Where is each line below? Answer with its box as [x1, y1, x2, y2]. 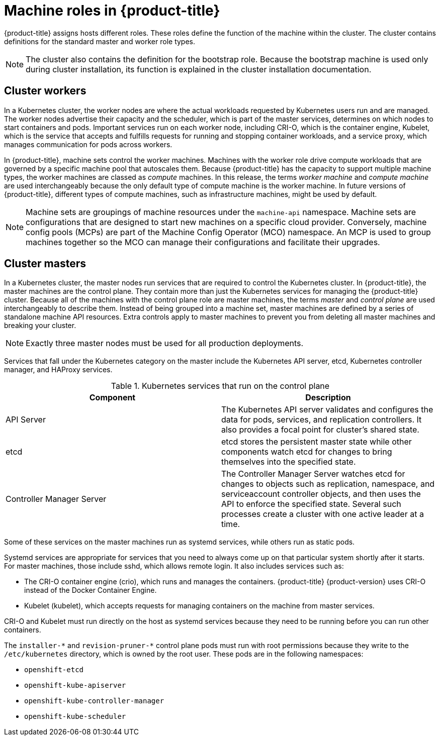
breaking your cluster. [4, 321, 76, 330]
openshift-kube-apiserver [24, 681, 126, 690]
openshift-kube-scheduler [24, 712, 126, 721]
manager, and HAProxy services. [4, 365, 113, 374]
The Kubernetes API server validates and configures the [221, 404, 433, 415]
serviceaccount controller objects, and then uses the [221, 489, 421, 499]
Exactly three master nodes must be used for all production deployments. [26, 338, 304, 349]
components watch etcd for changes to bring [221, 447, 392, 457]
